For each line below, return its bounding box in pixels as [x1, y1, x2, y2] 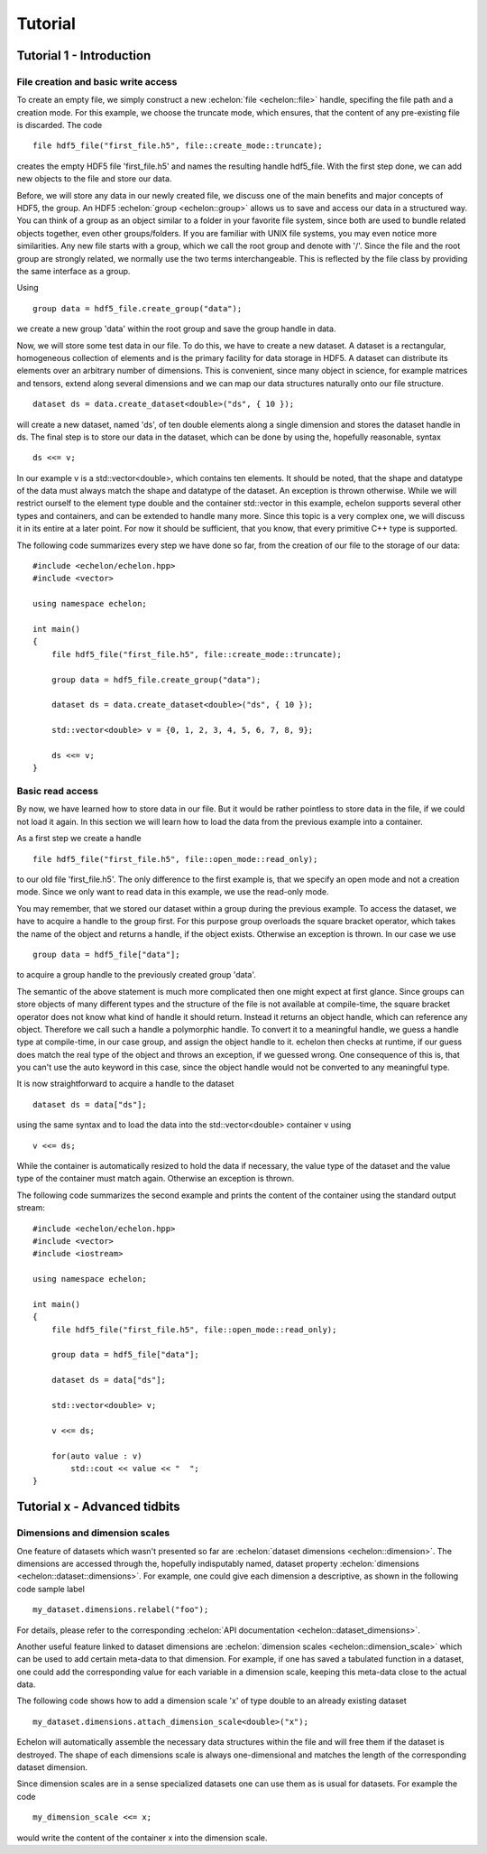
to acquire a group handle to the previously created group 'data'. [16, 969, 257, 980]
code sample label [16, 1583, 86, 1594]
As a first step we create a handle [16, 833, 142, 844]
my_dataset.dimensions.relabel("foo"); [32, 1605, 209, 1615]
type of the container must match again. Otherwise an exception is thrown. [16, 1173, 295, 1184]
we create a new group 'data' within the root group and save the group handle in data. [16, 323, 336, 334]
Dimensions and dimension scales [16, 1526, 170, 1539]
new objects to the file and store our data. [16, 173, 172, 184]
